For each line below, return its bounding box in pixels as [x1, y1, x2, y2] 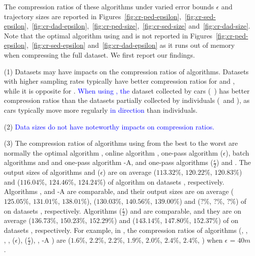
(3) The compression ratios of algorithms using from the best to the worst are [4, 138, 238, 148]
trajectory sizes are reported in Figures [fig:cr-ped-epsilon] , [4, 11, 181, 21]
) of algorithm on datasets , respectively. [103, 176, 225, 187]
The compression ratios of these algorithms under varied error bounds [4, 1, 214, 11]
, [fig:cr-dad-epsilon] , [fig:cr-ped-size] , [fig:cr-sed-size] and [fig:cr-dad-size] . [26, 21, 251, 31]
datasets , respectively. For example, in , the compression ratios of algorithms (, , [4, 224, 248, 235]
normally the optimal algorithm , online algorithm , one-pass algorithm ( [4, 147, 223, 158]
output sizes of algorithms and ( [4, 167, 100, 177]
